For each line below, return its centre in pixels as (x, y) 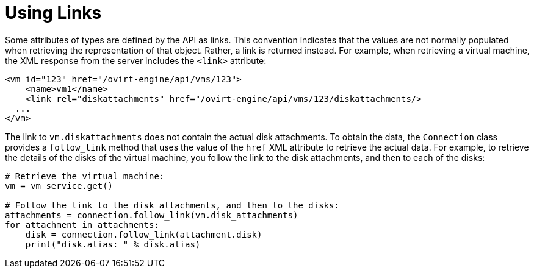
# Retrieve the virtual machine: (85, 176)
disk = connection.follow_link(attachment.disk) (144, 234)
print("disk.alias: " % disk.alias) (113, 244)
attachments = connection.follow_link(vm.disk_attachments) (152, 215)
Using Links (53, 13)
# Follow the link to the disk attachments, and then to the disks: (172, 205)
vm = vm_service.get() (59, 186)
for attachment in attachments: (82, 225)
